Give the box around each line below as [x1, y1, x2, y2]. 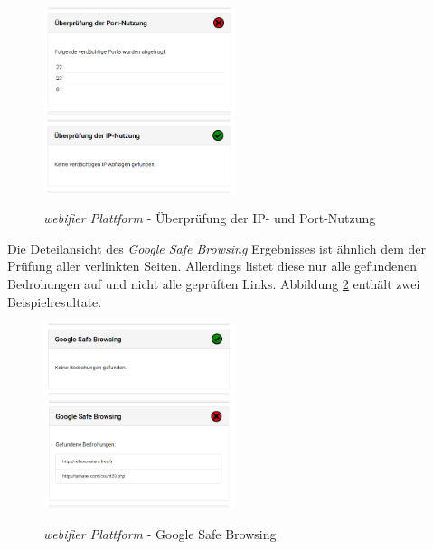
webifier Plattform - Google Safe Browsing [43, 524, 277, 543]
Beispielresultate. [7, 292, 102, 311]
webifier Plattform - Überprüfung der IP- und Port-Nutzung [43, 209, 376, 228]
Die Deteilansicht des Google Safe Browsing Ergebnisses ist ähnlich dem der [7, 238, 427, 257]
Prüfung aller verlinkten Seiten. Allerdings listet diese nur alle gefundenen [7, 256, 417, 275]
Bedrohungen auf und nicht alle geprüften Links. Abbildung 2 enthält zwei [7, 274, 420, 293]
